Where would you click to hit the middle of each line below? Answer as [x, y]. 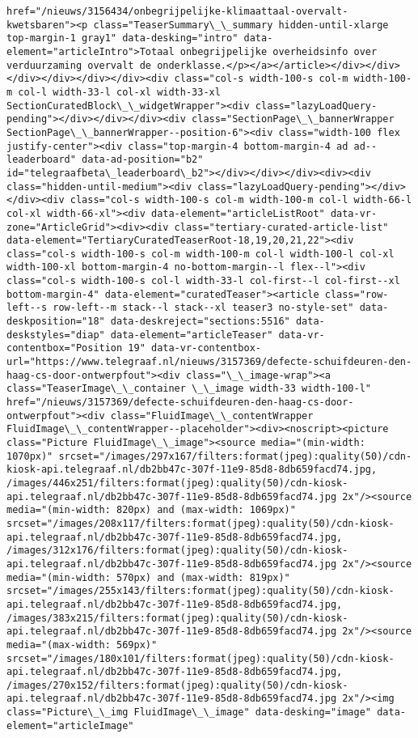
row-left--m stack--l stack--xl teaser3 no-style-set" [203, 308]
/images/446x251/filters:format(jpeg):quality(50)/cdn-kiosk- [177, 483]
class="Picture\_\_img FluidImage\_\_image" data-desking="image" [189, 713]
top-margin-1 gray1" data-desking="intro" [122, 38]
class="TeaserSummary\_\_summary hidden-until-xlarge [241, 25]
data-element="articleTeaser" [192, 335]
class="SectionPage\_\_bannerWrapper [293, 119]
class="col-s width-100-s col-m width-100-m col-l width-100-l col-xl [201, 254]
